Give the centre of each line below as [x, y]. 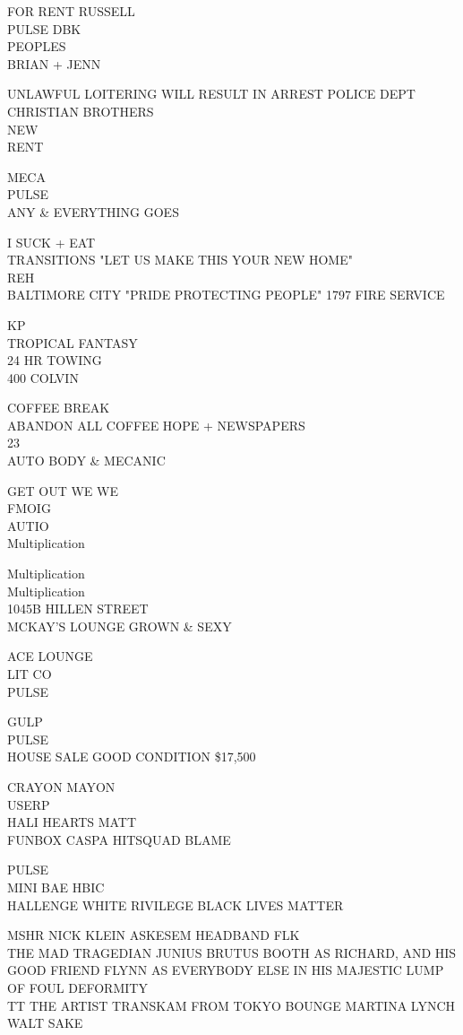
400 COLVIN [43, 377]
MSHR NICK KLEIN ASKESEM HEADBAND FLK [154, 935]
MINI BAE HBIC [56, 887]
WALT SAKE [45, 1023]
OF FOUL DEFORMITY [77, 987]
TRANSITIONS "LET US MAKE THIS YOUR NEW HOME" [180, 260]
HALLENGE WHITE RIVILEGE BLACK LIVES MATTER [176, 905]
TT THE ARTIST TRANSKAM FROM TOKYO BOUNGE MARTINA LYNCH [231, 1005]
